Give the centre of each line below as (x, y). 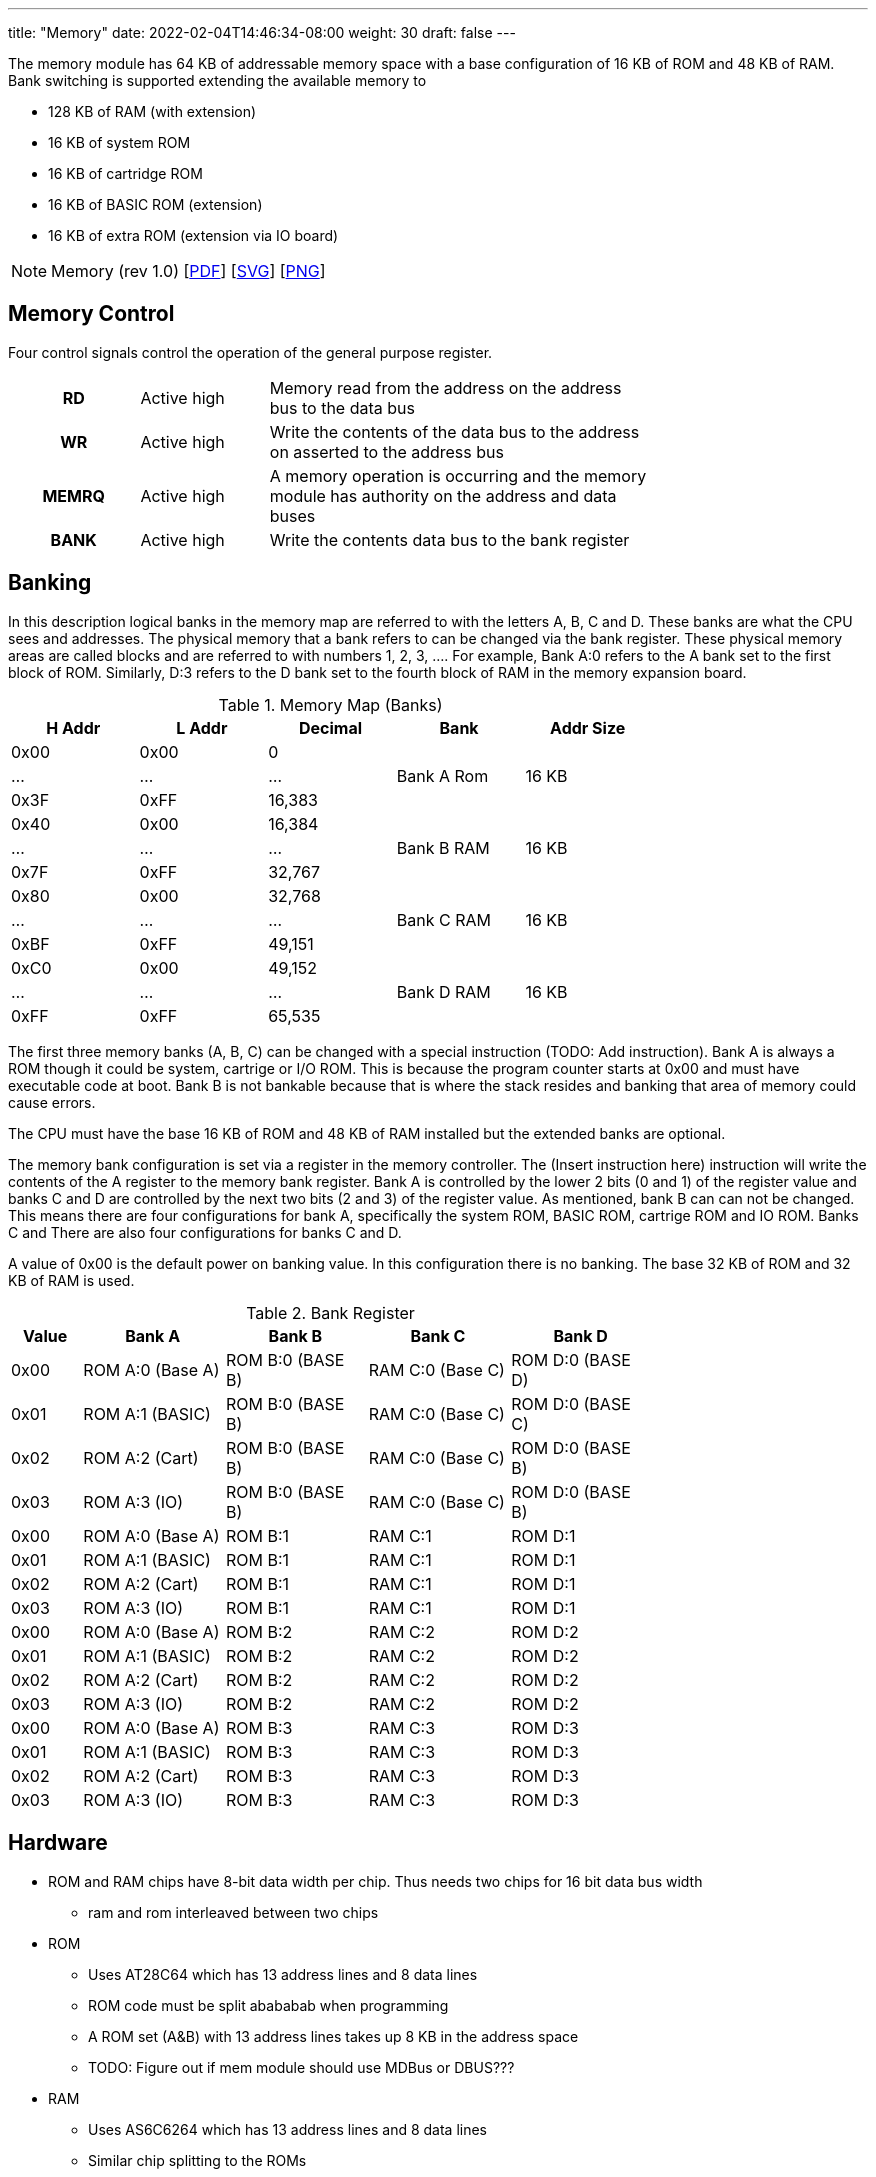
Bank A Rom (442, 775)
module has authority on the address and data (443, 495)
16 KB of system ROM (119, 142)
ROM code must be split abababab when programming (268, 2005)
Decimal (330, 727)
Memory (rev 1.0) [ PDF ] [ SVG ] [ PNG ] (188, 271)
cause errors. (52, 1102)
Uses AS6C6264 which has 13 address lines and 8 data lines (288, 2129)
